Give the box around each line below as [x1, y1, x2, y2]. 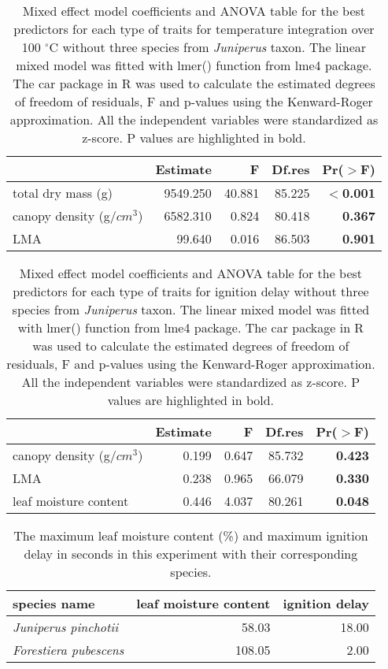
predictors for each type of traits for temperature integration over [13, 20, 375, 38]
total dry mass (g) [13, 184, 113, 202]
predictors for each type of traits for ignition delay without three [13, 282, 369, 300]
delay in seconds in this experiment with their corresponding [24, 544, 358, 563]
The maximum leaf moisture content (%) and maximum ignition [13, 526, 368, 544]
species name [13, 594, 95, 612]
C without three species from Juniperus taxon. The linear [49, 38, 367, 56]
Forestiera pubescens [13, 641, 124, 659]
